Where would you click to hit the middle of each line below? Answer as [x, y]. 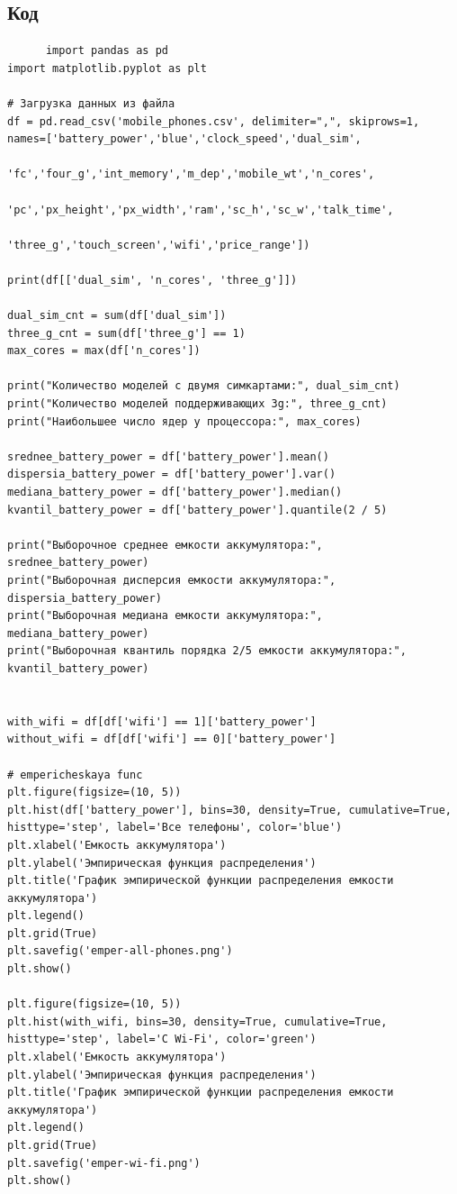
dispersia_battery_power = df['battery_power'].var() [172, 474]
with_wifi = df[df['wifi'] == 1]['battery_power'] [162, 721]
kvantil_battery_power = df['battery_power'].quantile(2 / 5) [197, 510]
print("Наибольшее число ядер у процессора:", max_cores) [184, 421]
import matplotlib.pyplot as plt [107, 68]
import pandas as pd [107, 51]
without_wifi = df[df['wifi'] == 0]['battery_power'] [172, 739]
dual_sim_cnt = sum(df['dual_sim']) [117, 316]
